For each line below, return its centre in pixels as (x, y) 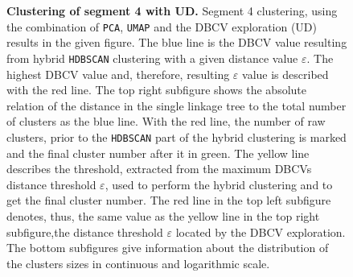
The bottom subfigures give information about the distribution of (168, 248)
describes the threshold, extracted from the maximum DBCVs (159, 169)
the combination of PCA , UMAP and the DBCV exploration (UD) (162, 26)
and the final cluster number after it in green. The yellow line (158, 153)
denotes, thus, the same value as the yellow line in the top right (163, 215)
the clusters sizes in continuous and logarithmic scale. (138, 263)
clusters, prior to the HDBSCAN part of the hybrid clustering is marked (176, 136)
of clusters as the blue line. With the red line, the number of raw (166, 121)
